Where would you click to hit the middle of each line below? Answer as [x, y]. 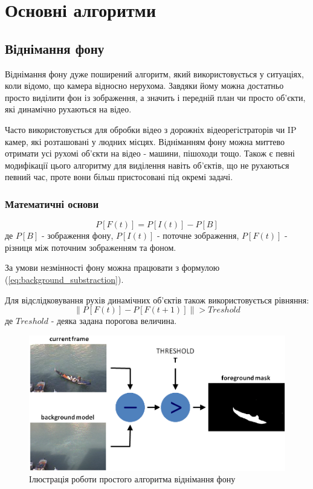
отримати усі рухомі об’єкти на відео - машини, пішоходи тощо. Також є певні [150, 153]
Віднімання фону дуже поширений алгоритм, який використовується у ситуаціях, [154, 73]
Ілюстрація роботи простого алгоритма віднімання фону [132, 479]
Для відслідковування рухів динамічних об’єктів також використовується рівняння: [157, 300]
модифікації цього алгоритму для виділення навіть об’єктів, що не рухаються [147, 165]
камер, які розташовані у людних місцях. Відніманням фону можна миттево [145, 141]
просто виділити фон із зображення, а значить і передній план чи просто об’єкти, [155, 97]
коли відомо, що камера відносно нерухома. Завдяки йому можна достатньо [144, 86]
